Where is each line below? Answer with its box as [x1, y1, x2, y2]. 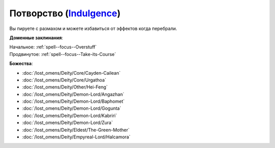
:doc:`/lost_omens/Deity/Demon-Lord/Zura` [22, 120, 113, 126]
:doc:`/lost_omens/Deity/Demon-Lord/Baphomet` [22, 98, 125, 104]
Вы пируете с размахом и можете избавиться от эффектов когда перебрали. [9, 25, 178, 32]
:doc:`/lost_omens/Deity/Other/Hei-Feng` [22, 84, 108, 90]
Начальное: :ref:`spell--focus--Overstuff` [9, 44, 97, 50]
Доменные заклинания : [9, 35, 63, 41]
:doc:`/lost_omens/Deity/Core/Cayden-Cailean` [22, 70, 121, 76]
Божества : [9, 61, 33, 67]
